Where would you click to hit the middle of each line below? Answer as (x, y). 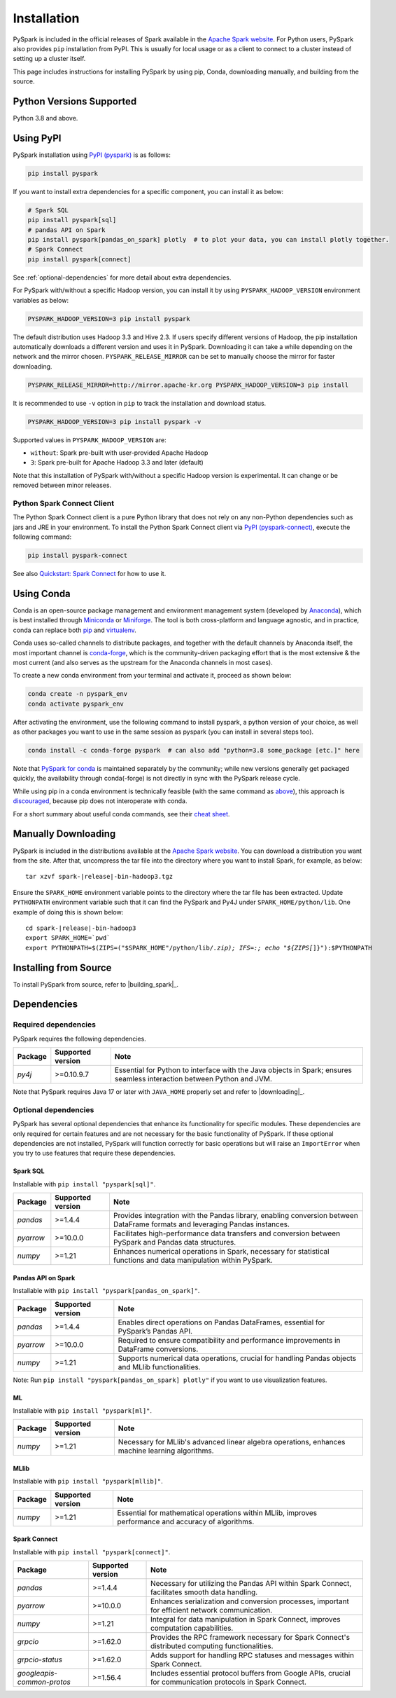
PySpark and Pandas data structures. (175, 1242)
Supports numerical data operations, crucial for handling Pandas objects (237, 1358)
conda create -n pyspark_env (78, 694)
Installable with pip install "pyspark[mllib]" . (88, 1481)
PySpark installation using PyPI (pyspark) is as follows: (92, 155)
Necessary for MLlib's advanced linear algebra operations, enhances (232, 1442)
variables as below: (41, 300)
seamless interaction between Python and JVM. (193, 1079)
